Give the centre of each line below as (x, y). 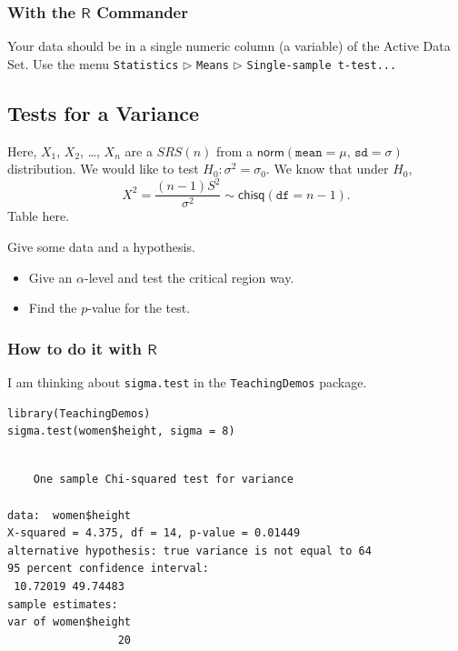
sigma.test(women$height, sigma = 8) (121, 431)
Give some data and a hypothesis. (101, 247)
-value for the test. (139, 308)
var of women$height (70, 622)
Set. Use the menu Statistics (93, 63)
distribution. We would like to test (103, 169)
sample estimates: (63, 604)
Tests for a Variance (104, 112)
